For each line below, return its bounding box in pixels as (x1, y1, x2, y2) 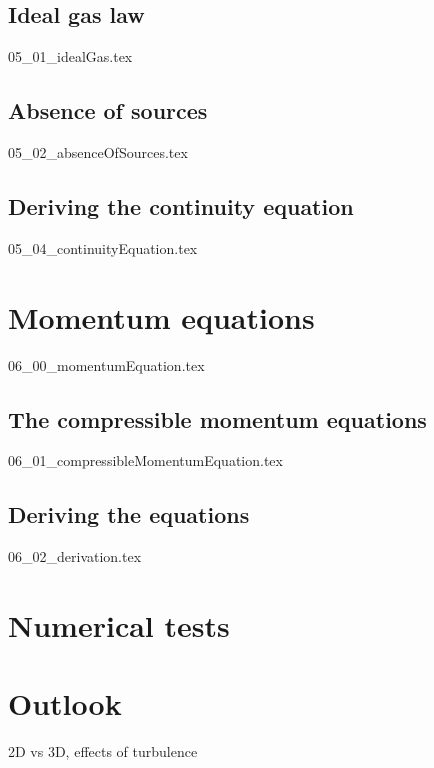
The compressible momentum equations (8, 403, 427, 434)
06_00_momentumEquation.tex (8, 354, 205, 375)
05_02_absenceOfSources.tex (8, 142, 188, 162)
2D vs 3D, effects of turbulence (8, 741, 198, 762)
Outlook (8, 683, 122, 724)
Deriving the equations (8, 499, 250, 530)
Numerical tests (8, 604, 230, 645)
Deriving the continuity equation (8, 190, 354, 221)
